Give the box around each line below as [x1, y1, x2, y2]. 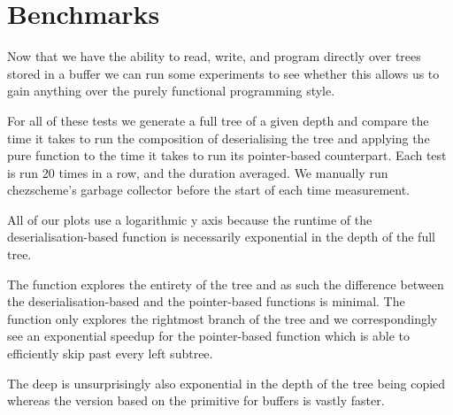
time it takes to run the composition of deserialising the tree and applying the [7, 128, 430, 147]
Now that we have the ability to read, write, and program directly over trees [7, 47, 421, 65]
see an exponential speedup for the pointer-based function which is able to [7, 327, 411, 345]
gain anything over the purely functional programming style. [7, 81, 335, 100]
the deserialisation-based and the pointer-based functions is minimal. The [7, 292, 405, 311]
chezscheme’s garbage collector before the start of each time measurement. [7, 181, 411, 199]
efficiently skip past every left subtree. [7, 344, 213, 363]
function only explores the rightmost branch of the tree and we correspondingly [7, 309, 438, 327]
